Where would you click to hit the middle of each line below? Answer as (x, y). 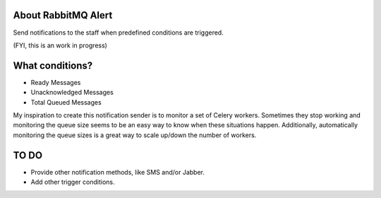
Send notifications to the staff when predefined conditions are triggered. (118, 33)
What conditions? (53, 65)
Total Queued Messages (66, 102)
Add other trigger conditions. (73, 182)
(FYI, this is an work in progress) (60, 45)
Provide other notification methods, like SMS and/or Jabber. (117, 172)
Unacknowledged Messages (72, 93)
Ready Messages (56, 82)
